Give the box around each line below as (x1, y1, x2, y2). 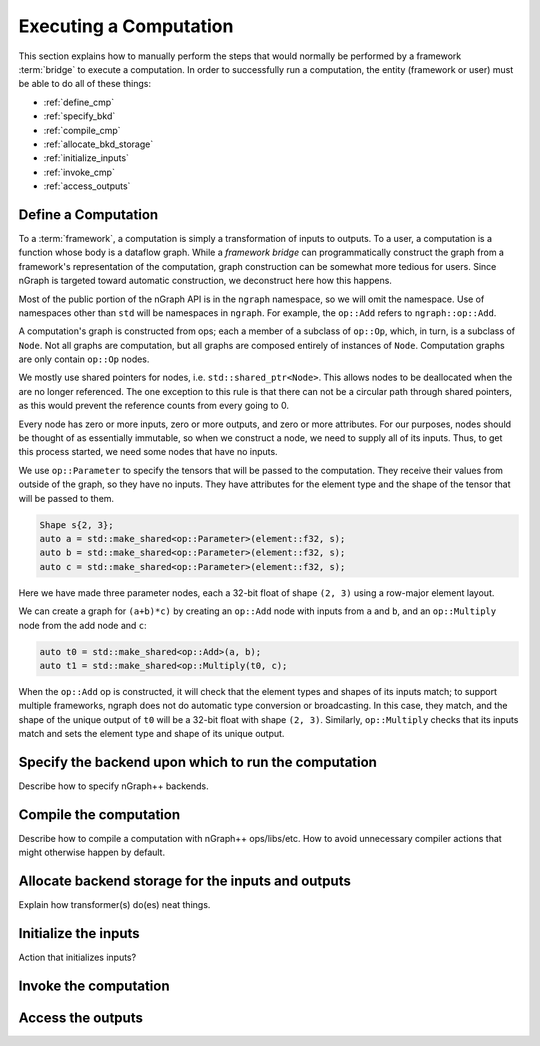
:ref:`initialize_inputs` (43, 152, 130, 164)
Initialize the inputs (18, 925, 140, 942)
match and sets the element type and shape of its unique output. (18, 728, 285, 740)
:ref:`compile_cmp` (43, 124, 121, 136)
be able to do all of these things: (18, 78, 152, 90)
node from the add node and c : (18, 619, 147, 631)
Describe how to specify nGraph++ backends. (18, 780, 209, 792)
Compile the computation (18, 806, 181, 823)
